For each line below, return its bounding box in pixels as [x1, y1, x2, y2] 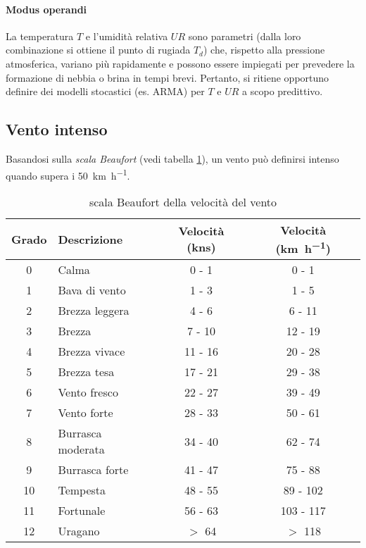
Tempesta [58, 482, 106, 499]
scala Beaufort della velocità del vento [89, 193, 277, 210]
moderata [58, 441, 105, 458]
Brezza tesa [58, 363, 115, 380]
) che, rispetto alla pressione [203, 42, 325, 57]
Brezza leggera [58, 302, 130, 319]
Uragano [58, 523, 100, 540]
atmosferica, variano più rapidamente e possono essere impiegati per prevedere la [6, 56, 355, 70]
